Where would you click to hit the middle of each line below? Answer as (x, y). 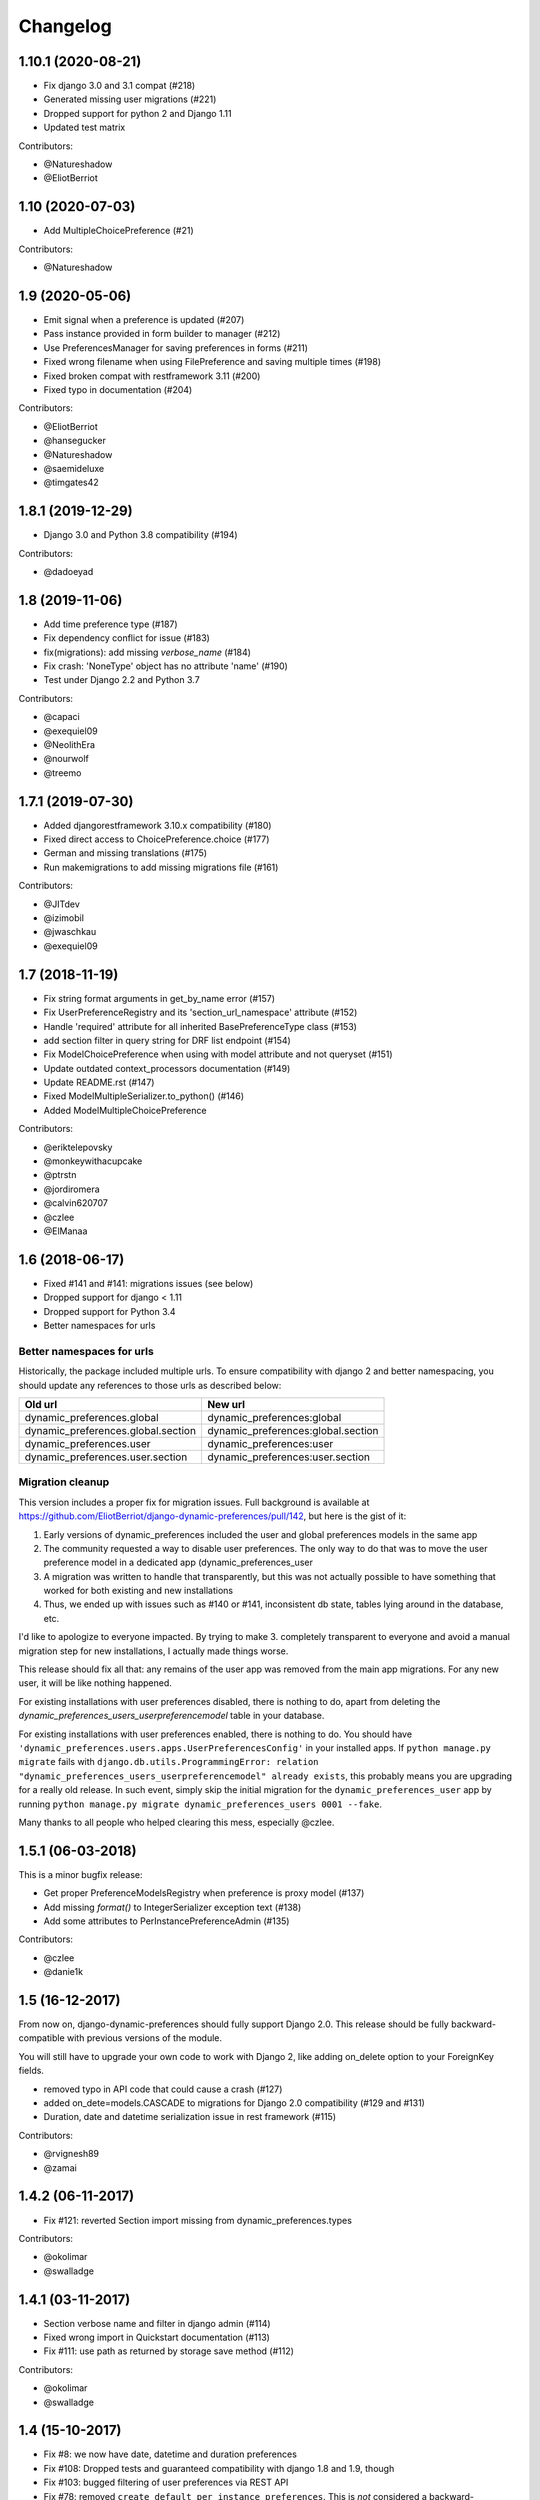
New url (225, 1404)
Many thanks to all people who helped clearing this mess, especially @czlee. (176, 1822)
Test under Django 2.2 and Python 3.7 (121, 680)
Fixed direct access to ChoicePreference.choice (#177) (156, 839)
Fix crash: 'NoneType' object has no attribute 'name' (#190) (166, 666)
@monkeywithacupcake (93, 1161)
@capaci (61, 717)
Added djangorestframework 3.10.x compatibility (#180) (157, 825)
